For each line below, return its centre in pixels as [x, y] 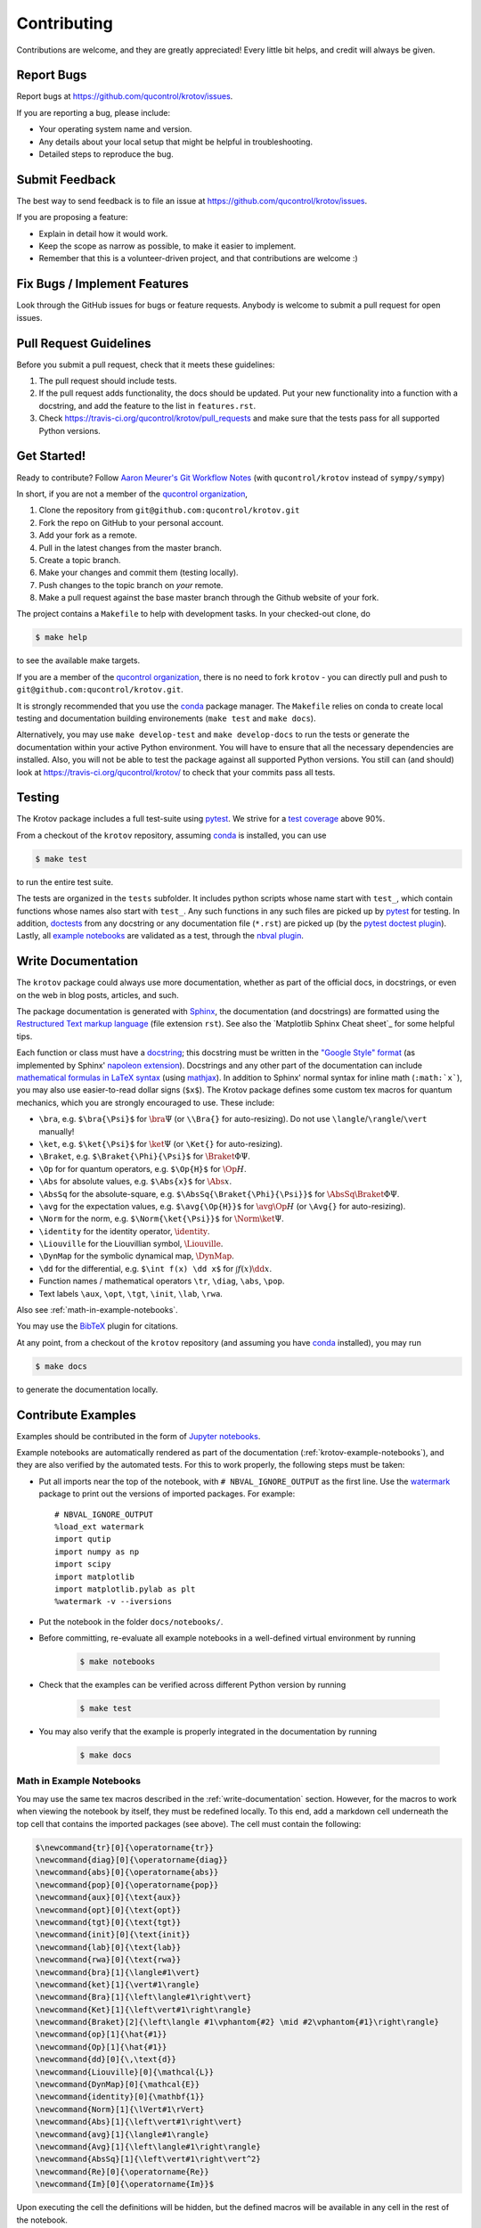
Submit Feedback [66, 180]
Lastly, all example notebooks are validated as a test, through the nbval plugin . [160, 936]
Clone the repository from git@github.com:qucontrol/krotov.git [169, 510]
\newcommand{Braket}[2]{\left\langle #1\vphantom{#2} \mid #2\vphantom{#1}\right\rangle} [237, 2022]
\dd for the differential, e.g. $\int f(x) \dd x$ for [136, 1268]
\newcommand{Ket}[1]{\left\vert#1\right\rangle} [143, 2009]
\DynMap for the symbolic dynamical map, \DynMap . [137, 1256]
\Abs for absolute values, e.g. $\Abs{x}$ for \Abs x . [135, 1182]
